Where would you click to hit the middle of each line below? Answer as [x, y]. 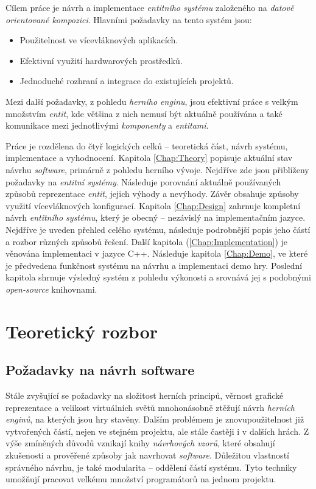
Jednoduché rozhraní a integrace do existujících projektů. [127, 81]
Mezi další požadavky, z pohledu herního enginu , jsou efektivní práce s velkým [152, 101]
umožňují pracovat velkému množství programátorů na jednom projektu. [141, 479]
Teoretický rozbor [82, 331]
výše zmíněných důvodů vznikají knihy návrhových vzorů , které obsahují [140, 443]
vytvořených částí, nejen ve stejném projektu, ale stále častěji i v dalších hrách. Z [157, 431]
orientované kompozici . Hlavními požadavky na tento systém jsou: [129, 19]
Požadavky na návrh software [100, 370]
